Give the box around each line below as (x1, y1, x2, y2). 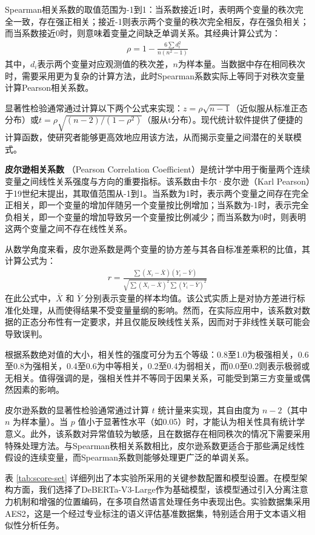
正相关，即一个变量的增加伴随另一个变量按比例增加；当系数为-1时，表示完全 (5, 199, 309, 211)
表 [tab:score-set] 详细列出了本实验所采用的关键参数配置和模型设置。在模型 (5, 471, 299, 484)
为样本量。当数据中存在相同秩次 (177, 57, 305, 70)
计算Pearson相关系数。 (5, 81, 94, 94)
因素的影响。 (13, 383, 64, 396)
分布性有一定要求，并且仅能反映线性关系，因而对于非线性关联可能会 (38, 315, 310, 328)
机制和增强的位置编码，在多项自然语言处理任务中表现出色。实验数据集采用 (13, 495, 310, 508)
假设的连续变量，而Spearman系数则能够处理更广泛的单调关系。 (5, 451, 254, 464)
